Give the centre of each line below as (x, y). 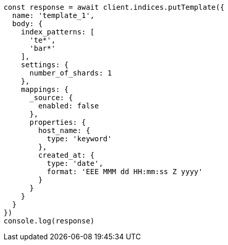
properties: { (58, 122)
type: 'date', (75, 163)
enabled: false (69, 106)
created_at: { (66, 155)
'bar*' (43, 48)
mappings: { (45, 89)
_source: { (51, 98)
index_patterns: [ (58, 32)
